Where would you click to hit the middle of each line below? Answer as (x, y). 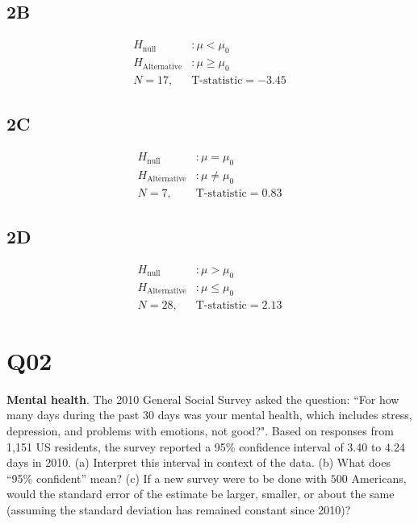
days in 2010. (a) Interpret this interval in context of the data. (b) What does (199, 462)
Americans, (379, 478)
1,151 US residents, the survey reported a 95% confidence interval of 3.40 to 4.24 (206, 446)
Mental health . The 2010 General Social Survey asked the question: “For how (203, 399)
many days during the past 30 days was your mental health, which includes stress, (209, 415)
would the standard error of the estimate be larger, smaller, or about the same (201, 494)
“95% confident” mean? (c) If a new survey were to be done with (167, 478)
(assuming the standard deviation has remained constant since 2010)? (179, 509)
